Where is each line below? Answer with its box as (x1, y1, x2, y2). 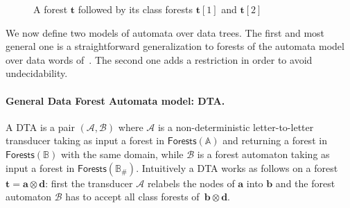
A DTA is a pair (6, 119, 75, 134)
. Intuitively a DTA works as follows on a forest (136, 160, 338, 175)
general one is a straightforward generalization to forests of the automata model (6, 39, 344, 53)
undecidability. (6, 66, 68, 80)
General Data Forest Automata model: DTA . (6, 93, 225, 107)
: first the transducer (45, 175, 133, 190)
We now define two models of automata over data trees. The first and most (6, 25, 325, 40)
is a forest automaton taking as (197, 146, 330, 161)
